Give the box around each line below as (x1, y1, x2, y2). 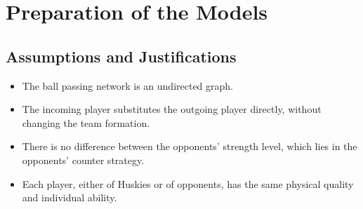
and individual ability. (22, 190, 117, 205)
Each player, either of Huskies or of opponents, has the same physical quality (22, 176, 354, 191)
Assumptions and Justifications (6, 45, 237, 67)
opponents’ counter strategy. (22, 152, 145, 167)
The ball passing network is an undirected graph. (22, 78, 233, 93)
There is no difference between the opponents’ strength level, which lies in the (22, 139, 357, 154)
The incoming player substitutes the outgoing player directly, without (22, 102, 322, 116)
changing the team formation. (22, 115, 150, 130)
